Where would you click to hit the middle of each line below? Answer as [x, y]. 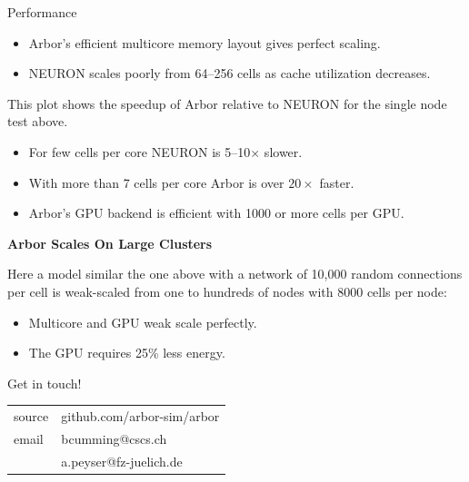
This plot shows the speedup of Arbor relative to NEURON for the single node [227, 103]
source [31, 416]
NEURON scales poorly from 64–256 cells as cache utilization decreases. [230, 73]
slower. [283, 151]
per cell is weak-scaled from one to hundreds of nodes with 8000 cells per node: [227, 291]
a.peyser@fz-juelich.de [122, 461]
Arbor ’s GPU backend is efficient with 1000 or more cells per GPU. [216, 213]
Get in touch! [45, 383]
